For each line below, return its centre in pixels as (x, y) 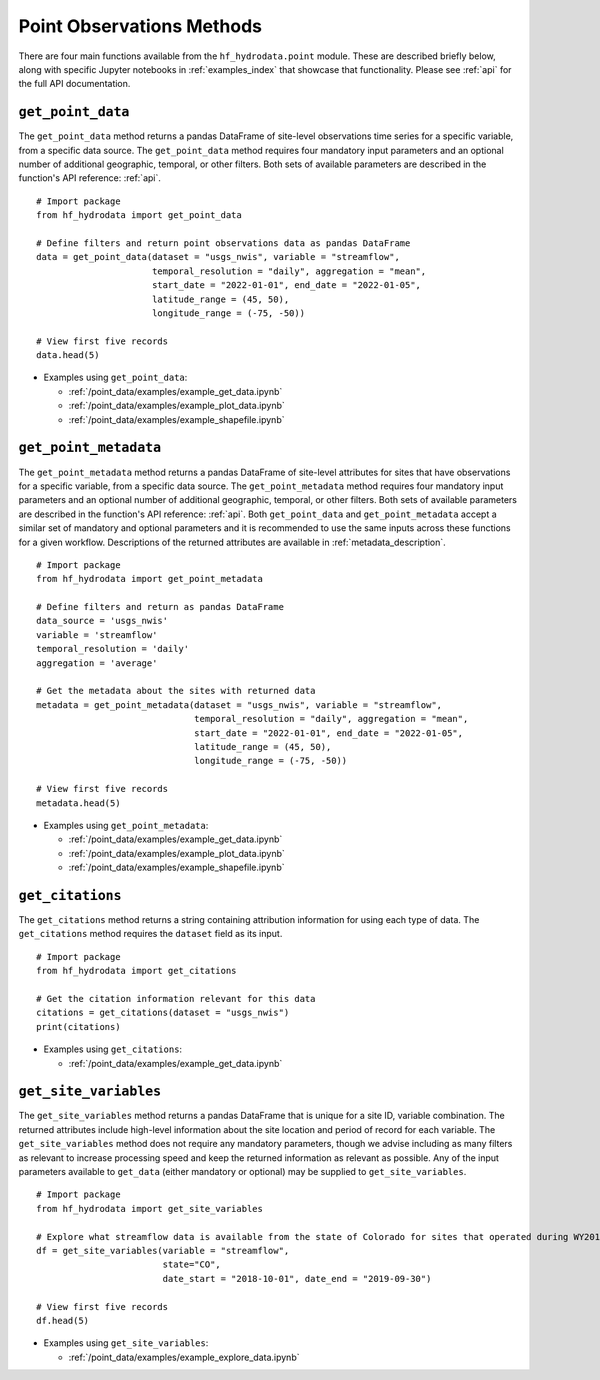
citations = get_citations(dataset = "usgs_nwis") (163, 1013)
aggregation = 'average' (97, 663)
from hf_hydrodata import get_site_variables (150, 1208)
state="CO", (192, 1264)
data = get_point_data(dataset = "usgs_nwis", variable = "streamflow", (218, 257)
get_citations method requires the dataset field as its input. (150, 934)
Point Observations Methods (140, 26)
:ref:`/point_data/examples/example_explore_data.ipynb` (184, 1357)
